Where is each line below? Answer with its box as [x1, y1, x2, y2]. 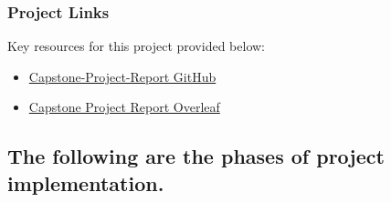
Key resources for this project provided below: [7, 36, 265, 56]
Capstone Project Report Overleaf [28, 97, 220, 116]
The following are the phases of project [7, 142, 385, 170]
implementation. [7, 168, 164, 197]
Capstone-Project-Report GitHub [28, 66, 217, 86]
